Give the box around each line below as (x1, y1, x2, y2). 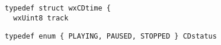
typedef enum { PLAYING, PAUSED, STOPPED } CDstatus (5, 32, 217, 40)
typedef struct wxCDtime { (5, 4, 111, 13)
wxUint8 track (13, 13, 69, 22)
